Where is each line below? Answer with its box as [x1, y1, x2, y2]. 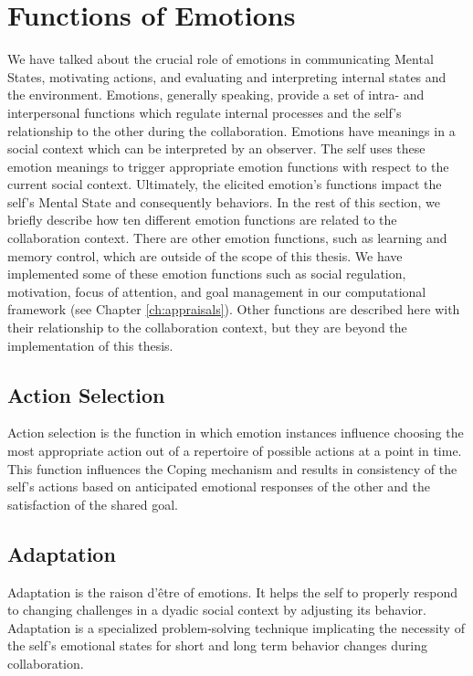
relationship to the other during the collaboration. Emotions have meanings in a [7, 121, 456, 140]
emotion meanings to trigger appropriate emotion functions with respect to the [7, 156, 449, 175]
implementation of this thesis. [7, 335, 173, 354]
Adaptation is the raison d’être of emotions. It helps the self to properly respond [7, 582, 458, 601]
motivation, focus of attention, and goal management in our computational [7, 281, 426, 301]
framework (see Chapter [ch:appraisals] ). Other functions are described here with [7, 300, 460, 319]
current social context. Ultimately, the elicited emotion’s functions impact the [7, 174, 442, 194]
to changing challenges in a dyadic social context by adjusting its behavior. [7, 600, 426, 619]
